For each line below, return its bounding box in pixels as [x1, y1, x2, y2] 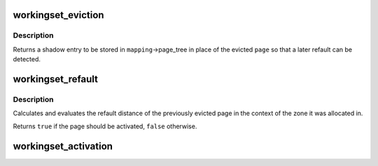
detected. [13, 55, 41, 63]
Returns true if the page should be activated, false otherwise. [13, 122, 197, 130]
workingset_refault [13, 73, 98, 85]
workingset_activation [13, 140, 113, 152]
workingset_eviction [13, 9, 104, 21]
